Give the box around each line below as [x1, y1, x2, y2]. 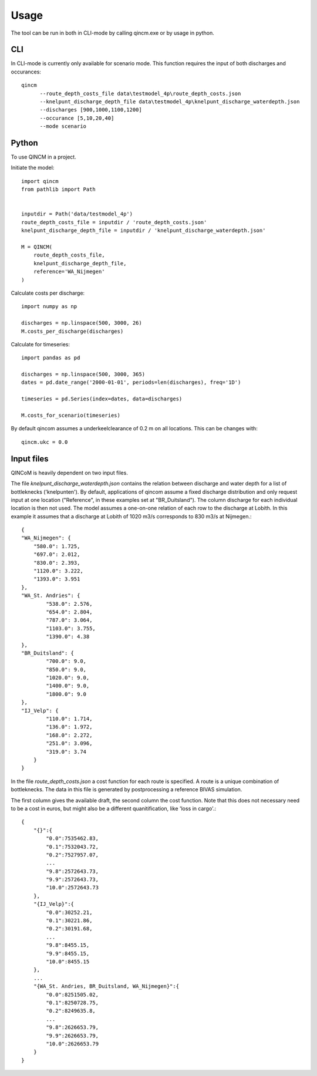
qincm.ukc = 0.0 [21, 439, 68, 446]
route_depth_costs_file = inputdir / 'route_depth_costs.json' [21, 219, 207, 225]
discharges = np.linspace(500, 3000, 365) [21, 371, 146, 378]
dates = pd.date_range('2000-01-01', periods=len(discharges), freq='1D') [21, 379, 241, 386]
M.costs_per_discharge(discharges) [21, 328, 124, 335]
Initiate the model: [11, 164, 55, 171]
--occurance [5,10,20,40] [39, 114, 114, 122]
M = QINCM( [21, 244, 53, 250]
